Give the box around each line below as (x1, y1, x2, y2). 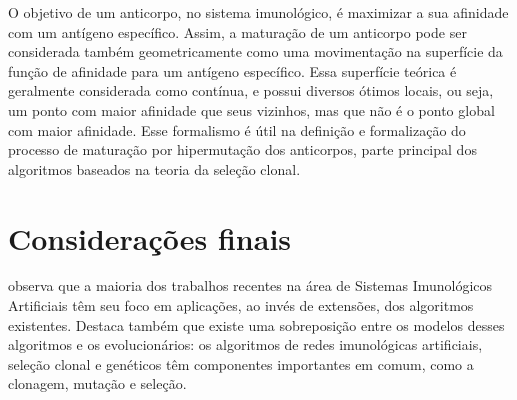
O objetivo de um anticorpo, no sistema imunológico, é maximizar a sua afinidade (8, 2, 509, 22)
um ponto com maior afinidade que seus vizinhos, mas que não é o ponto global (8, 99, 495, 120)
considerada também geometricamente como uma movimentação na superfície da (8, 41, 503, 62)
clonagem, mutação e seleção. (8, 373, 187, 394)
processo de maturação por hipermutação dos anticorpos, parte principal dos (8, 139, 477, 160)
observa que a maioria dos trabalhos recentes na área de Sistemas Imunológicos (8, 275, 493, 296)
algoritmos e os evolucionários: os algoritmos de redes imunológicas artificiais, (8, 334, 483, 355)
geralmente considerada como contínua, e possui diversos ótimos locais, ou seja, (8, 80, 494, 101)
